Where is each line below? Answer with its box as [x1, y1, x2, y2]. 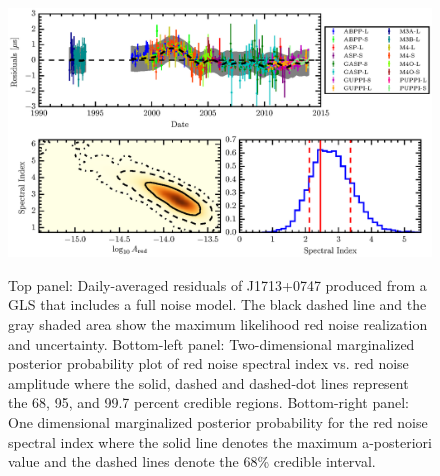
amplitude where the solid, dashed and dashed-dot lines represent [8, 372, 409, 393]
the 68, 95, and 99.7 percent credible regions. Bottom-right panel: [8, 392, 409, 413]
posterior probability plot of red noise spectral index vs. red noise [8, 353, 409, 374]
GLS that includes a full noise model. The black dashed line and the [8, 294, 427, 315]
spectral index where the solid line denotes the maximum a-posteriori [8, 431, 432, 452]
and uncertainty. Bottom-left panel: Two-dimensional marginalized [8, 333, 415, 354]
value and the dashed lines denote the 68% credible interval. [8, 451, 376, 472]
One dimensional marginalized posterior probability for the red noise [8, 412, 428, 433]
